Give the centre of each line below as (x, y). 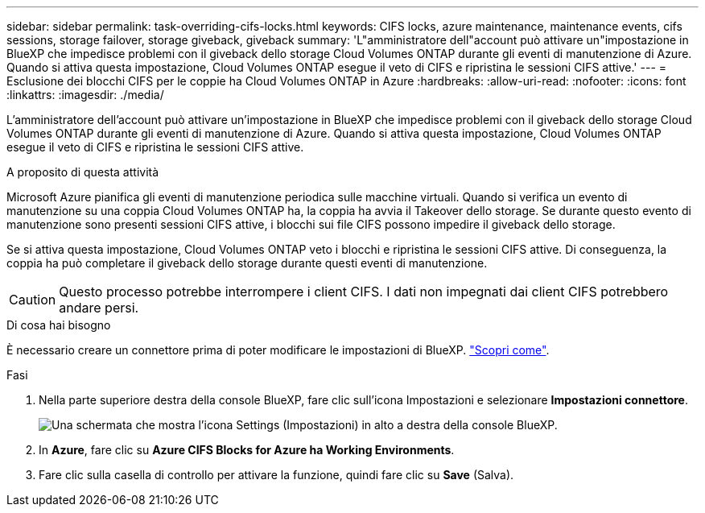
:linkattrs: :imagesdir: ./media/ (85, 95)
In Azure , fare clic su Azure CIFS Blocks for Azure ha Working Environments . (247, 450)
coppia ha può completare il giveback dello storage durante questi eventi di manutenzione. (247, 263)
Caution (33, 300)
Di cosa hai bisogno (59, 325)
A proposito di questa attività (83, 172)
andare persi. (99, 308)
